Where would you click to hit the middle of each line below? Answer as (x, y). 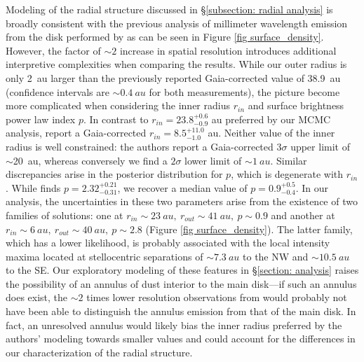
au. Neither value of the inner (271, 133)
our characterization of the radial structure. (99, 352)
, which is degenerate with (287, 174)
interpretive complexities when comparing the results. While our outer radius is (176, 64)
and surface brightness (296, 105)
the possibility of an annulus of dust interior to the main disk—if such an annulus (181, 283)
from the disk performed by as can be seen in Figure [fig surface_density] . (165, 37)
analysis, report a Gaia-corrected (76, 133)
